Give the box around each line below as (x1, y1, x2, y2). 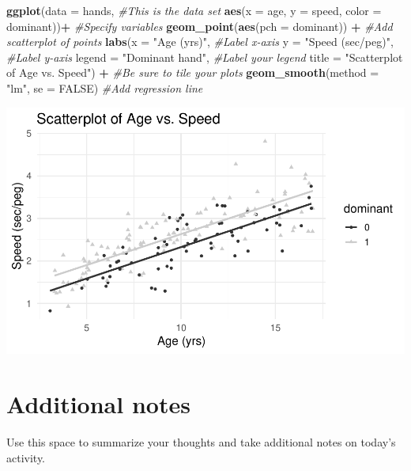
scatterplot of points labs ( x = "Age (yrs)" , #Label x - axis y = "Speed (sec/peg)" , (6, 33, 394, 50)
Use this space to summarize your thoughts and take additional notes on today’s (6, 433, 396, 450)
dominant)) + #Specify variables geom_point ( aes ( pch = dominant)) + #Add (6, 17, 393, 34)
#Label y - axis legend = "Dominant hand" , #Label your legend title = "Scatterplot (6, 48, 403, 65)
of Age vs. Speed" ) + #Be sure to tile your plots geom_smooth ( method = (6, 64, 379, 81)
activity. (6, 449, 46, 465)
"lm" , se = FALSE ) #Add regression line (6, 79, 203, 96)
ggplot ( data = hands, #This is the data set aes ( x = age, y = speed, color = (6, 2, 382, 18)
